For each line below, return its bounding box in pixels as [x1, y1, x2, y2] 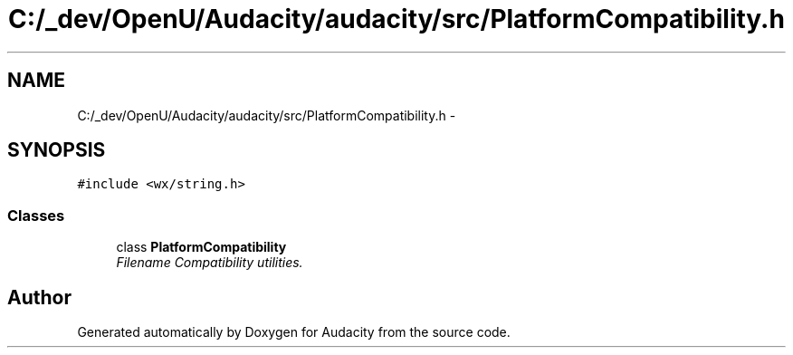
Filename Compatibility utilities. [116, 254, 303, 271]
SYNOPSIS [7, 139, 106, 162]
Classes [7, 206, 65, 225]
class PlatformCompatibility [116, 239, 287, 255]
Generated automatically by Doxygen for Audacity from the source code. [77, 324, 511, 341]
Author [7, 285, 72, 309]
